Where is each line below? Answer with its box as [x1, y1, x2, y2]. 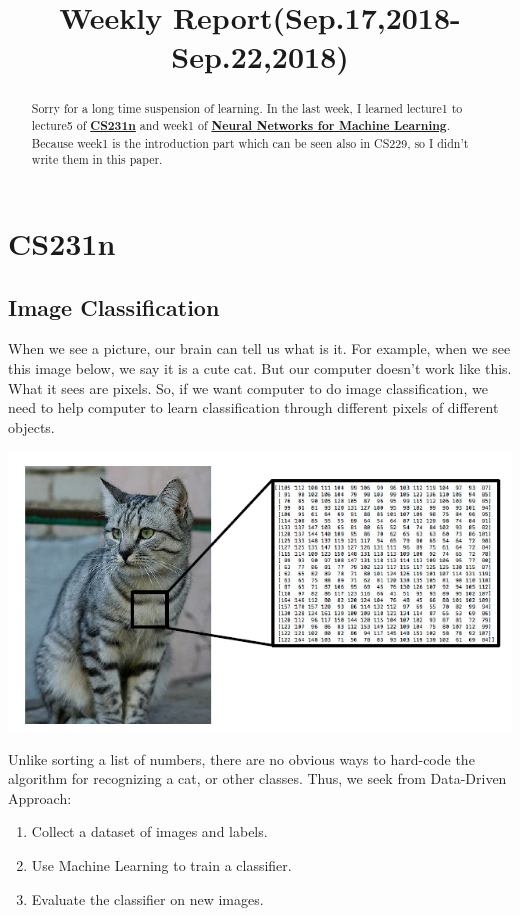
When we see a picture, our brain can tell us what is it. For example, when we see [8, 338, 511, 359]
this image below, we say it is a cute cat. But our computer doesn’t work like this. [8, 357, 512, 378]
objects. [8, 416, 55, 437]
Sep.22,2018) [171, 36, 349, 77]
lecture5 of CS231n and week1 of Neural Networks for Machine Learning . [31, 117, 451, 135]
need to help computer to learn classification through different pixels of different [8, 397, 499, 418]
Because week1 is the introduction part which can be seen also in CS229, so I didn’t [31, 134, 469, 151]
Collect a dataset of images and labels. [31, 821, 268, 842]
